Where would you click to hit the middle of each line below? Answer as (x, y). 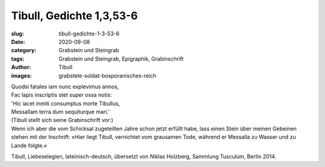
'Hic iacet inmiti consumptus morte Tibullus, (66, 103)
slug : (17, 34)
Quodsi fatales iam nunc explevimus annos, (65, 87)
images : (22, 76)
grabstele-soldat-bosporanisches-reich (107, 76)
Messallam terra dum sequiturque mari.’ (60, 112)
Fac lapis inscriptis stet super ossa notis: (62, 95)
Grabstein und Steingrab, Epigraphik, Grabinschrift (121, 59)
